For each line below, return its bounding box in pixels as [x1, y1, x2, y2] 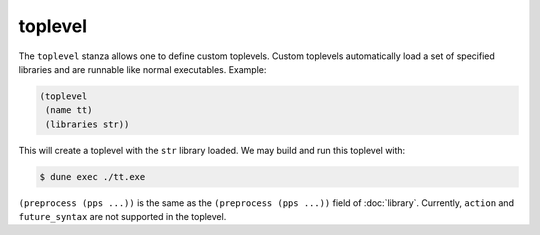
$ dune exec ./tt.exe [39, 171, 146, 182]
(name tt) [45, 105, 93, 116]
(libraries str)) [45, 118, 130, 130]
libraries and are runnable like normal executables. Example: [18, 63, 267, 75]
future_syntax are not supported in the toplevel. [18, 211, 227, 223]
